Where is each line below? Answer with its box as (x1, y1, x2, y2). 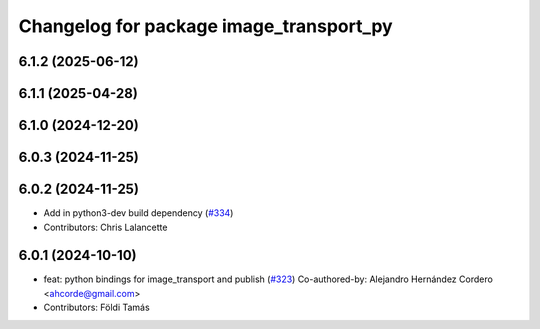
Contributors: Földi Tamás (43, 301, 150, 314)
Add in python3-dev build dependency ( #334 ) (43, 207, 234, 219)
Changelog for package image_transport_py (18, 15, 394, 37)
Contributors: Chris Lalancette (43, 221, 168, 233)
